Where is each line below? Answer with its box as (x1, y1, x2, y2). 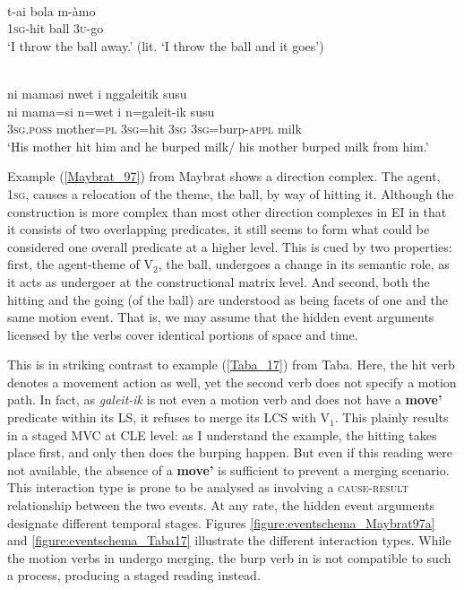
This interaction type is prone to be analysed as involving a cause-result (7, 478, 408, 497)
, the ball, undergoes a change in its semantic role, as (158, 255, 450, 273)
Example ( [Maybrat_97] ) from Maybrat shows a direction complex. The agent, (7, 167, 441, 186)
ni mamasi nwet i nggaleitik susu (7, 83, 187, 102)
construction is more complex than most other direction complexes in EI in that (7, 202, 447, 221)
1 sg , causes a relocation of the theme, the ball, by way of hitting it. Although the (7, 184, 454, 203)
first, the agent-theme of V (7, 255, 154, 273)
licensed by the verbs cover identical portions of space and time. (7, 325, 358, 343)
